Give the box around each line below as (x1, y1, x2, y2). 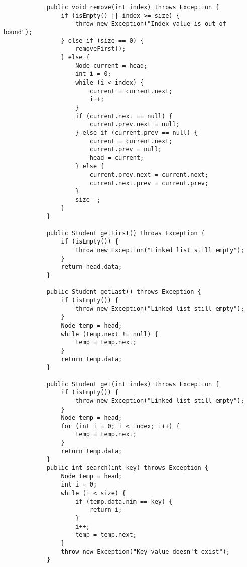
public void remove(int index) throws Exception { (46, 4, 219, 11)
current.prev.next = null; (89, 121, 180, 128)
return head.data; (61, 263, 122, 271)
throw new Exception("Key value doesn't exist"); (61, 548, 230, 555)
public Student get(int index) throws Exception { (46, 380, 219, 388)
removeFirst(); (75, 45, 126, 53)
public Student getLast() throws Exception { (46, 288, 201, 296)
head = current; (89, 154, 144, 161)
